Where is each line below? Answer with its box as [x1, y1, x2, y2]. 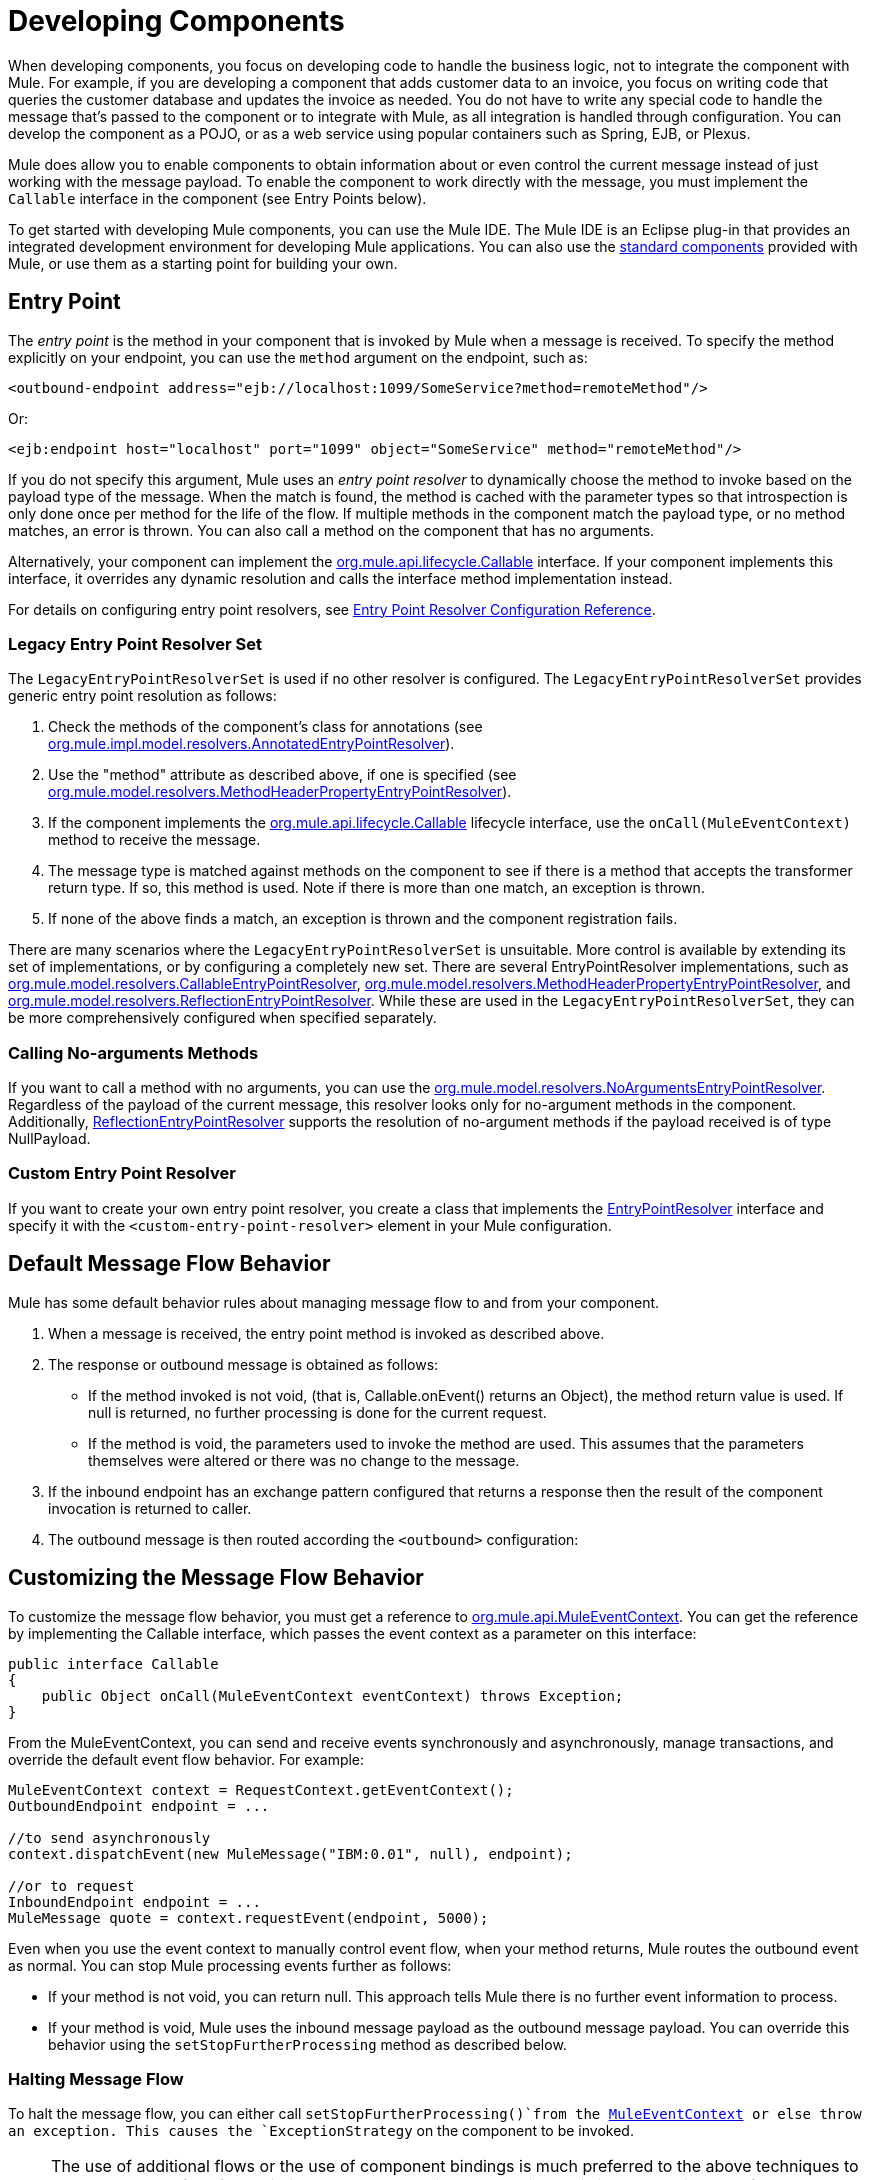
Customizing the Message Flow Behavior [8, 1565, 424, 1591]
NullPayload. [8, 1130, 91, 1148]
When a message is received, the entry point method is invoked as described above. [48, 1324, 605, 1342]
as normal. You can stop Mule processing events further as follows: [8, 1956, 452, 1974]
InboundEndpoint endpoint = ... [8, 1893, 261, 1910]
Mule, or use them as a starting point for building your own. [8, 254, 398, 272]
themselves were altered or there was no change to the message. [88, 1451, 520, 1469]
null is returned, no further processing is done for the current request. [88, 1403, 547, 1421]
